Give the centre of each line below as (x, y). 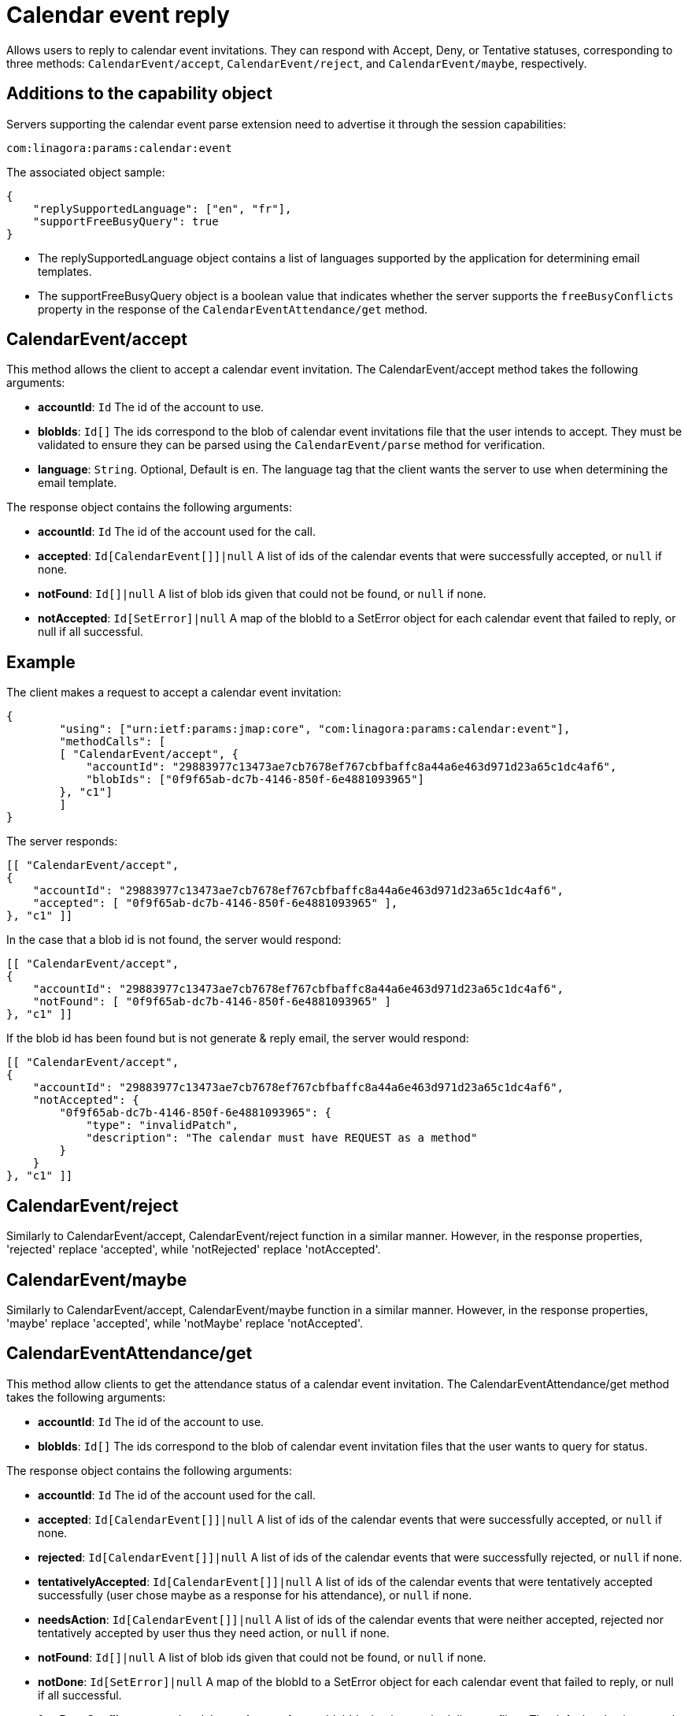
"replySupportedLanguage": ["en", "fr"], (162, 208)
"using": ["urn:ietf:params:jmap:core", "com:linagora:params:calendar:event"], (315, 729)
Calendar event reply (118, 15)
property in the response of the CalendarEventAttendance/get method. (233, 309)
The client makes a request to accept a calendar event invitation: (174, 693)
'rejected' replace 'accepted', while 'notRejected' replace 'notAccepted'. (194, 1250)
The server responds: (62, 841)
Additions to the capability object (139, 94)
